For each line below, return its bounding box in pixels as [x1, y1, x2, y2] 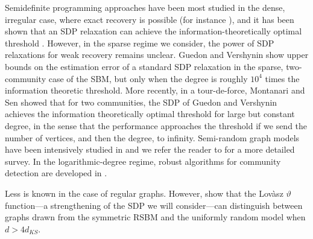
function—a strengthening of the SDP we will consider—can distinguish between [5, 199, 303, 211]
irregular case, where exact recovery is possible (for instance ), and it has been [5, 13, 294, 25]
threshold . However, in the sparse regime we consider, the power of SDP [5, 36, 274, 49]
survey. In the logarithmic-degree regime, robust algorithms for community [5, 155, 281, 167]
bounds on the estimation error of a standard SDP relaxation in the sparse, [5, 60, 283, 72]
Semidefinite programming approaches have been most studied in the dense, [5, 1, 285, 13]
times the [265, 72, 300, 84]
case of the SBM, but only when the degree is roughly [48, 72, 248, 84]
